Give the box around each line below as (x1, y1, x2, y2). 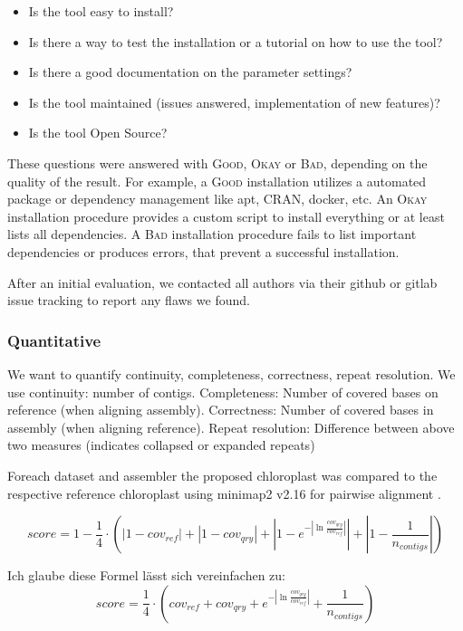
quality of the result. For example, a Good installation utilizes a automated (7, 171, 427, 190)
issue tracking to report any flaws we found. (7, 291, 250, 310)
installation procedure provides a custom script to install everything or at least (7, 206, 445, 225)
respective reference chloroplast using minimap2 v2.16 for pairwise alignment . (7, 483, 441, 502)
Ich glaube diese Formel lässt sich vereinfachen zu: (7, 566, 285, 585)
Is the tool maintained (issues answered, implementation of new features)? (28, 92, 440, 111)
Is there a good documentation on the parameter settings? (28, 62, 352, 81)
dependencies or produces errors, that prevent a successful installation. (7, 242, 400, 261)
